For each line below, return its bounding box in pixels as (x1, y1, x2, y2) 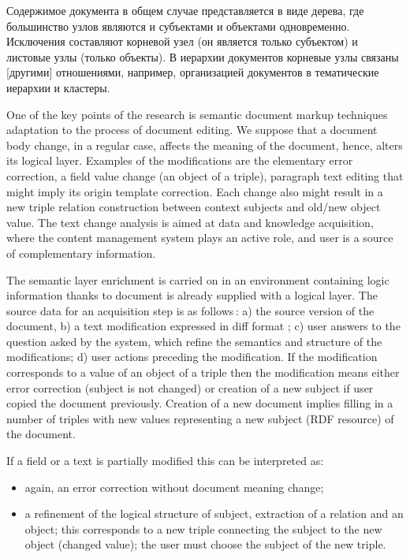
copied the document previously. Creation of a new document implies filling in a (6, 395, 393, 411)
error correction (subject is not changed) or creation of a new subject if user (6, 379, 374, 396)
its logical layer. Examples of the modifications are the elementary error (6, 152, 353, 169)
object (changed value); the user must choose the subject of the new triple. (24, 536, 386, 552)
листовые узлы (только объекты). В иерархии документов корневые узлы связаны (6, 48, 399, 65)
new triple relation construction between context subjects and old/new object (6, 199, 381, 215)
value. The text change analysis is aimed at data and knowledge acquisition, (6, 214, 374, 230)
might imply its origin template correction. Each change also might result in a (6, 183, 383, 199)
